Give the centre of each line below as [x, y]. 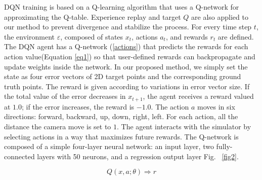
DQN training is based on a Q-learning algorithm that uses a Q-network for [122, 7]
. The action [170, 106]
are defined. [236, 36]
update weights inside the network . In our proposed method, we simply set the [126, 66]
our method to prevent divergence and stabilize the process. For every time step [128, 27]
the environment [29, 36]
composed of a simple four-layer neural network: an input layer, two [109, 146]
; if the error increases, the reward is [78, 106]
